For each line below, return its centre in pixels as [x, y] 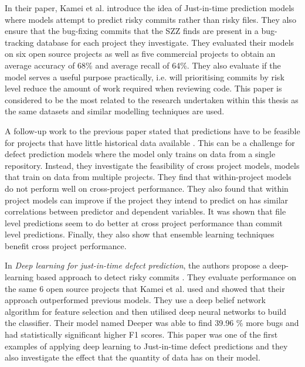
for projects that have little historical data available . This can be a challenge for [150, 142]
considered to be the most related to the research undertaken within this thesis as [152, 99]
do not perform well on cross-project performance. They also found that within [147, 188]
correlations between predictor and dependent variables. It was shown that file [145, 211]
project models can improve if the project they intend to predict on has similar [147, 200]
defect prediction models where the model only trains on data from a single [140, 154]
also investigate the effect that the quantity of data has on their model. [133, 357]
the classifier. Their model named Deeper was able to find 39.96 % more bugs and [152, 323]
